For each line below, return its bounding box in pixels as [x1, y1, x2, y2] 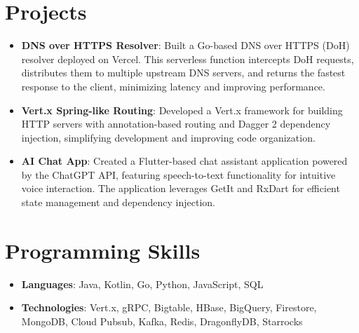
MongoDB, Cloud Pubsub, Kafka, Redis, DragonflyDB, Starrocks [21, 313, 303, 328]
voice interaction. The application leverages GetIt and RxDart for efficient [21, 181, 340, 196]
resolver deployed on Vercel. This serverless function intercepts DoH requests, [21, 51, 354, 66]
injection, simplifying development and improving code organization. [21, 130, 316, 144]
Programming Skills [5, 236, 201, 264]
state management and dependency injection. [21, 195, 215, 210]
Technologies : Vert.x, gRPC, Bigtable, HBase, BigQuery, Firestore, [21, 300, 317, 315]
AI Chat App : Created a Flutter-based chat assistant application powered [21, 154, 348, 168]
